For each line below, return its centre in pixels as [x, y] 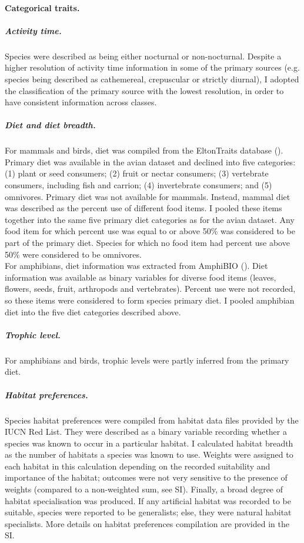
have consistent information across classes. [81, 102]
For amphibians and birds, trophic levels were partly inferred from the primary [147, 360]
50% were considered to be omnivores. [73, 254]
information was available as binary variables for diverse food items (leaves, [141, 277]
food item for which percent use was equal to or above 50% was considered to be [150, 231]
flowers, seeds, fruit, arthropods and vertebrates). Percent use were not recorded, [150, 289]
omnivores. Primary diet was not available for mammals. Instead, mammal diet [148, 196]
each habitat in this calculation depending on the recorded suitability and [138, 466]
